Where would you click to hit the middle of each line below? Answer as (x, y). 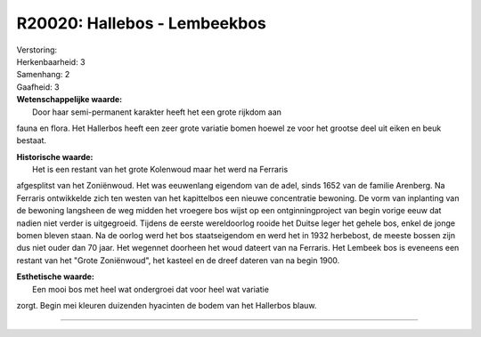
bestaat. (32, 140)
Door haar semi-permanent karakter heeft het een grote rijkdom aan (157, 112)
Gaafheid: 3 (38, 87)
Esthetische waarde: (56, 277)
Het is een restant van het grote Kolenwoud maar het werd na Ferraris (160, 170)
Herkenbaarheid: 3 (51, 61)
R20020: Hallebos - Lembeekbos (141, 23)
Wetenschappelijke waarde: (69, 100)
